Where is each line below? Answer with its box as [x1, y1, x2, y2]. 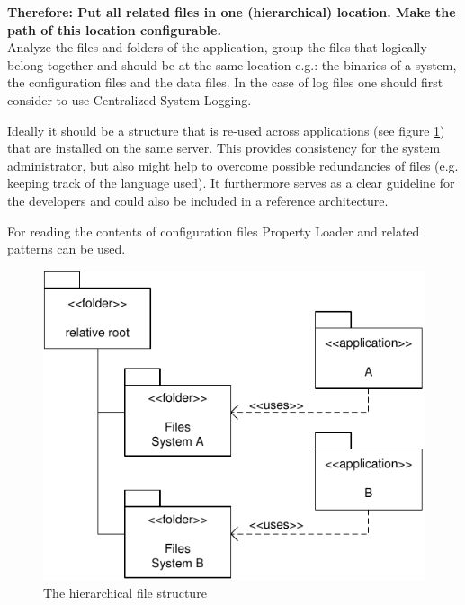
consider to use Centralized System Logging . [7, 90, 252, 109]
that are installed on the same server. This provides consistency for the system [7, 138, 441, 157]
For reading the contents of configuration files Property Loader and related [7, 221, 420, 240]
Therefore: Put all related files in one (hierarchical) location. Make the [7, 3, 456, 21]
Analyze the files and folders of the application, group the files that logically [7, 38, 427, 57]
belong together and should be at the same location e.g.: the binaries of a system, [7, 55, 457, 74]
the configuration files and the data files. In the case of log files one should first [7, 73, 443, 92]
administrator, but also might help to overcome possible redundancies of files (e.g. [7, 156, 459, 174]
